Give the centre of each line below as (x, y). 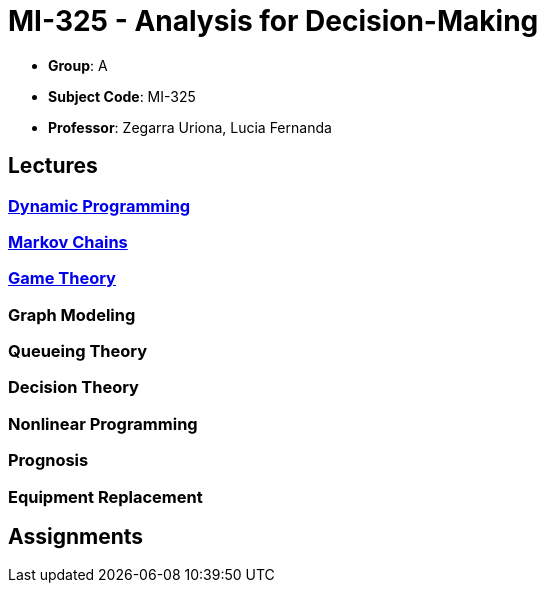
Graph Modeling (72, 314)
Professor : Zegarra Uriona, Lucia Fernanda (190, 127)
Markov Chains (68, 241)
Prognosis (48, 460)
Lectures (53, 166)
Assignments (76, 537)
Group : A (78, 65)
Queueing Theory (78, 351)
